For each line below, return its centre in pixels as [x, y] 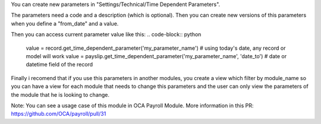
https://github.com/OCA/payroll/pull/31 [59, 114]
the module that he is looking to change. [60, 94]
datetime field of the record [59, 65]
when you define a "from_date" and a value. [65, 23]
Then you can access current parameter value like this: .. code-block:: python [106, 34]
